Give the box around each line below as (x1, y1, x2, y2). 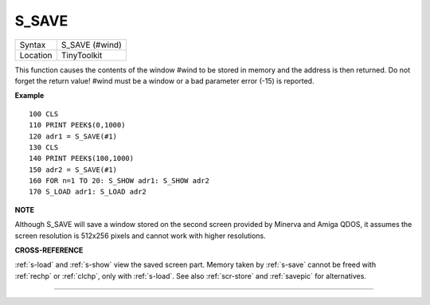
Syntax (19, 39, 46, 50)
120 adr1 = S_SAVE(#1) (29, 131, 118, 141)
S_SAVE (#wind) (61, 39, 123, 50)
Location (19, 49, 53, 61)
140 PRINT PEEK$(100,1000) (29, 154, 135, 163)
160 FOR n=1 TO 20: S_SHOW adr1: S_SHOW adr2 (29, 176, 210, 186)
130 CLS (29, 143, 59, 151)
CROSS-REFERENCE (14, 245, 84, 255)
